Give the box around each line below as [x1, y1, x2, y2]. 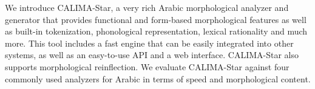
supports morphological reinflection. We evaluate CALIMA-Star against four [5, 60, 290, 73]
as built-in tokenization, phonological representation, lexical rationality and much [5, 25, 308, 38]
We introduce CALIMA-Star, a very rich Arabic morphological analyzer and [5, 1, 289, 13]
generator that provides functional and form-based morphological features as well [5, 13, 307, 25]
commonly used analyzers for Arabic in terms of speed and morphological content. [5, 72, 311, 85]
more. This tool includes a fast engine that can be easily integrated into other [5, 36, 294, 49]
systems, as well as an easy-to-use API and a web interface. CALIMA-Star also [5, 48, 299, 61]
